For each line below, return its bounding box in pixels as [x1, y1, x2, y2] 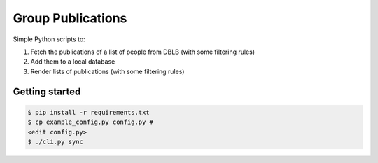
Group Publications [13, 10, 127, 26]
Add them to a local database [30, 57, 115, 66]
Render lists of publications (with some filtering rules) [30, 67, 185, 76]
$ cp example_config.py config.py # [27, 118, 154, 126]
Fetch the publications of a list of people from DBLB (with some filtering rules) [30, 48, 255, 56]
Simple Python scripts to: [13, 35, 85, 43]
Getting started [13, 85, 81, 97]
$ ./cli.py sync [27, 137, 84, 146]
